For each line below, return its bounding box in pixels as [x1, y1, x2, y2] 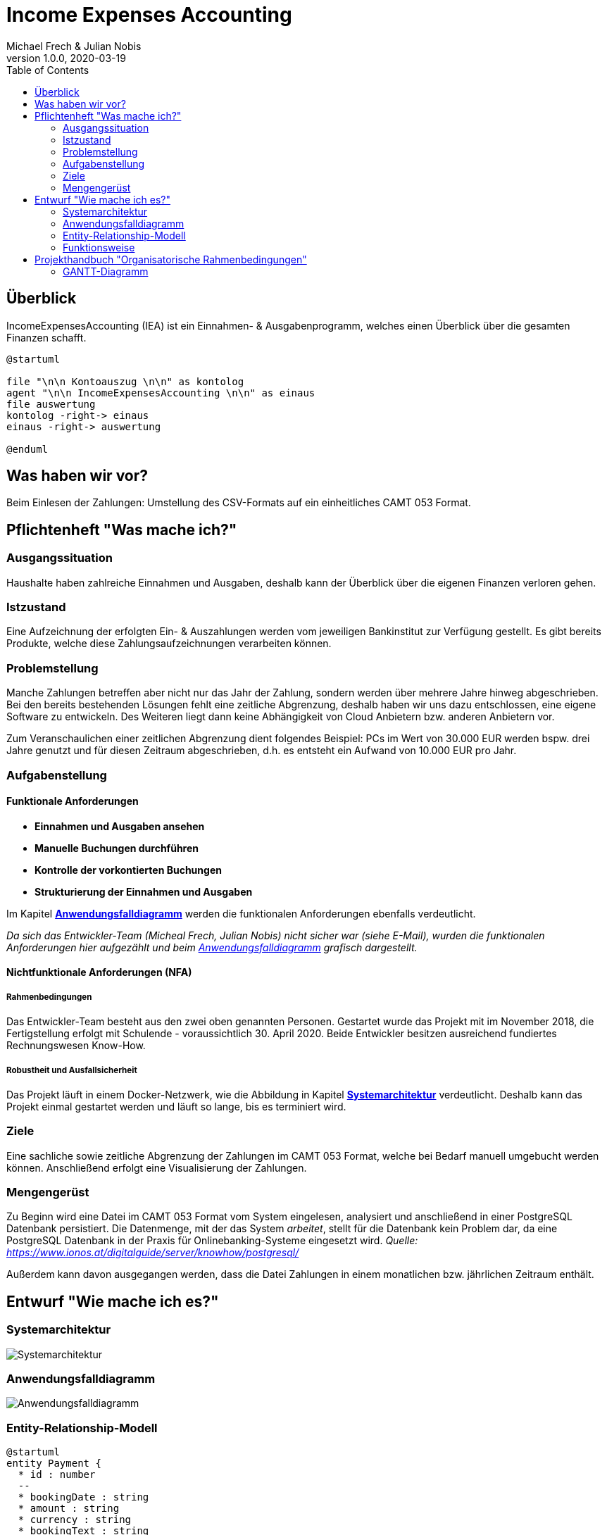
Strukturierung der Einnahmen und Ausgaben [35, 885, 253, 898]
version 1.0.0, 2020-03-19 [6, 51, 126, 64]
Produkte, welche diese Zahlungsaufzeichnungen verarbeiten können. [6, 637, 332, 650]
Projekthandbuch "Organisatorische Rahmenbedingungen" [35, 253, 307, 265]
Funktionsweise [63, 241, 135, 253]
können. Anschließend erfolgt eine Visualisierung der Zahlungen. [6, 1161, 307, 1174]
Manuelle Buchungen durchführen [35, 841, 199, 854]
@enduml [6, 443, 49, 455]
